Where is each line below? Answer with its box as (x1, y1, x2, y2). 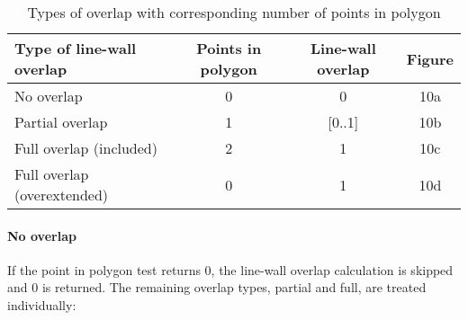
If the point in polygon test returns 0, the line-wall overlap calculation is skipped (7, 260, 454, 279)
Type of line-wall (14, 38, 137, 58)
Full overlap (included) (14, 138, 157, 158)
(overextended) (14, 184, 109, 205)
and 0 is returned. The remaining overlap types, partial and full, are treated (7, 278, 427, 297)
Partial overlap (14, 111, 108, 132)
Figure (406, 48, 454, 69)
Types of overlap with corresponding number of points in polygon (27, 2, 441, 22)
